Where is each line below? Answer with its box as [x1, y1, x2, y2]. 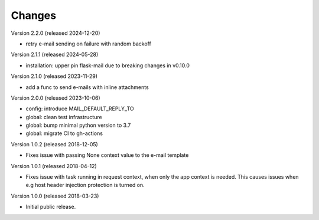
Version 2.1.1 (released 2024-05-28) [11, 51, 99, 58]
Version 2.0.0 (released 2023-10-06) [11, 94, 100, 101]
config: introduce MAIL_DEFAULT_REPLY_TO [25, 105, 134, 112]
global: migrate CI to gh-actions [25, 130, 103, 137]
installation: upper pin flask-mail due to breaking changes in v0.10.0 [25, 62, 190, 69]
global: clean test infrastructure [25, 113, 103, 120]
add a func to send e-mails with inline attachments [25, 83, 149, 91]
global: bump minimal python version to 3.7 [25, 122, 131, 129]
